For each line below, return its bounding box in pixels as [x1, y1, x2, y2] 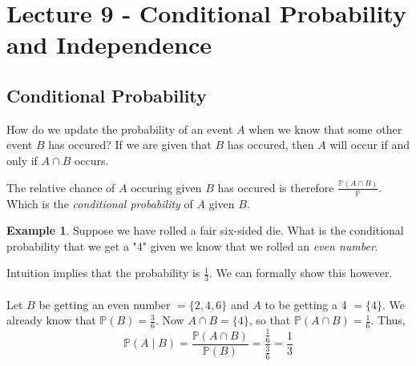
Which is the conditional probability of [6, 195, 193, 211]
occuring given [131, 179, 202, 195]
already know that [6, 312, 96, 328]
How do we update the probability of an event [6, 120, 233, 137]
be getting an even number [38, 296, 171, 312]
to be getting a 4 [265, 296, 347, 312]
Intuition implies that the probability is [6, 264, 200, 281]
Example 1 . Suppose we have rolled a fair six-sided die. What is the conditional [6, 222, 404, 239]
